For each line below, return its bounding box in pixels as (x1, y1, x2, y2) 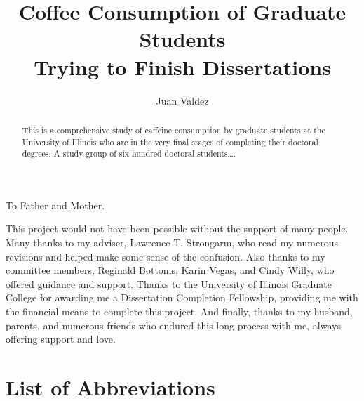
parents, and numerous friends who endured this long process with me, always (6, 317, 341, 332)
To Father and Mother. (6, 197, 105, 212)
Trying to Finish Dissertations (34, 52, 331, 81)
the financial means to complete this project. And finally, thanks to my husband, (6, 304, 353, 319)
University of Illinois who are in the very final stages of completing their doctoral (22, 136, 318, 147)
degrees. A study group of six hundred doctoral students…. (22, 147, 236, 159)
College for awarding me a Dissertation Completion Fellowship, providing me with (6, 290, 358, 305)
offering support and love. (6, 331, 116, 346)
